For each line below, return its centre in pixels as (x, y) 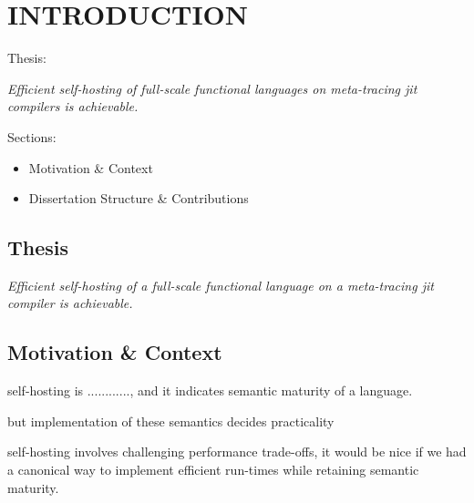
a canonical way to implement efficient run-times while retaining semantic (213, 470)
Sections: (32, 136)
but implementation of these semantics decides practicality (171, 421)
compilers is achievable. (73, 106)
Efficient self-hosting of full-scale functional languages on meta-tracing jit (212, 88)
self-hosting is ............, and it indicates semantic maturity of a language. (210, 390)
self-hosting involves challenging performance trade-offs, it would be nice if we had (237, 452)
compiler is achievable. (70, 303)
